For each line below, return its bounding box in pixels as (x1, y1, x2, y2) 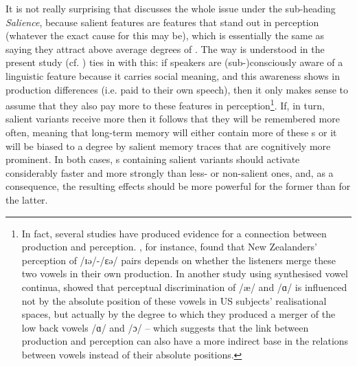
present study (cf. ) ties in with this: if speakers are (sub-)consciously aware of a (5, 55, 343, 69)
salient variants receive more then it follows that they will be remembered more (5, 111, 340, 126)
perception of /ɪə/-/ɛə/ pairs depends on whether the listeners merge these (21, 252, 336, 267)
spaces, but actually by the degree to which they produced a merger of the (21, 307, 336, 321)
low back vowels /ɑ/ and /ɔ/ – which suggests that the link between (21, 320, 309, 334)
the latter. (5, 192, 48, 206)
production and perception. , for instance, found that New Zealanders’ (21, 239, 317, 254)
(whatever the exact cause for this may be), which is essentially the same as (5, 28, 325, 43)
